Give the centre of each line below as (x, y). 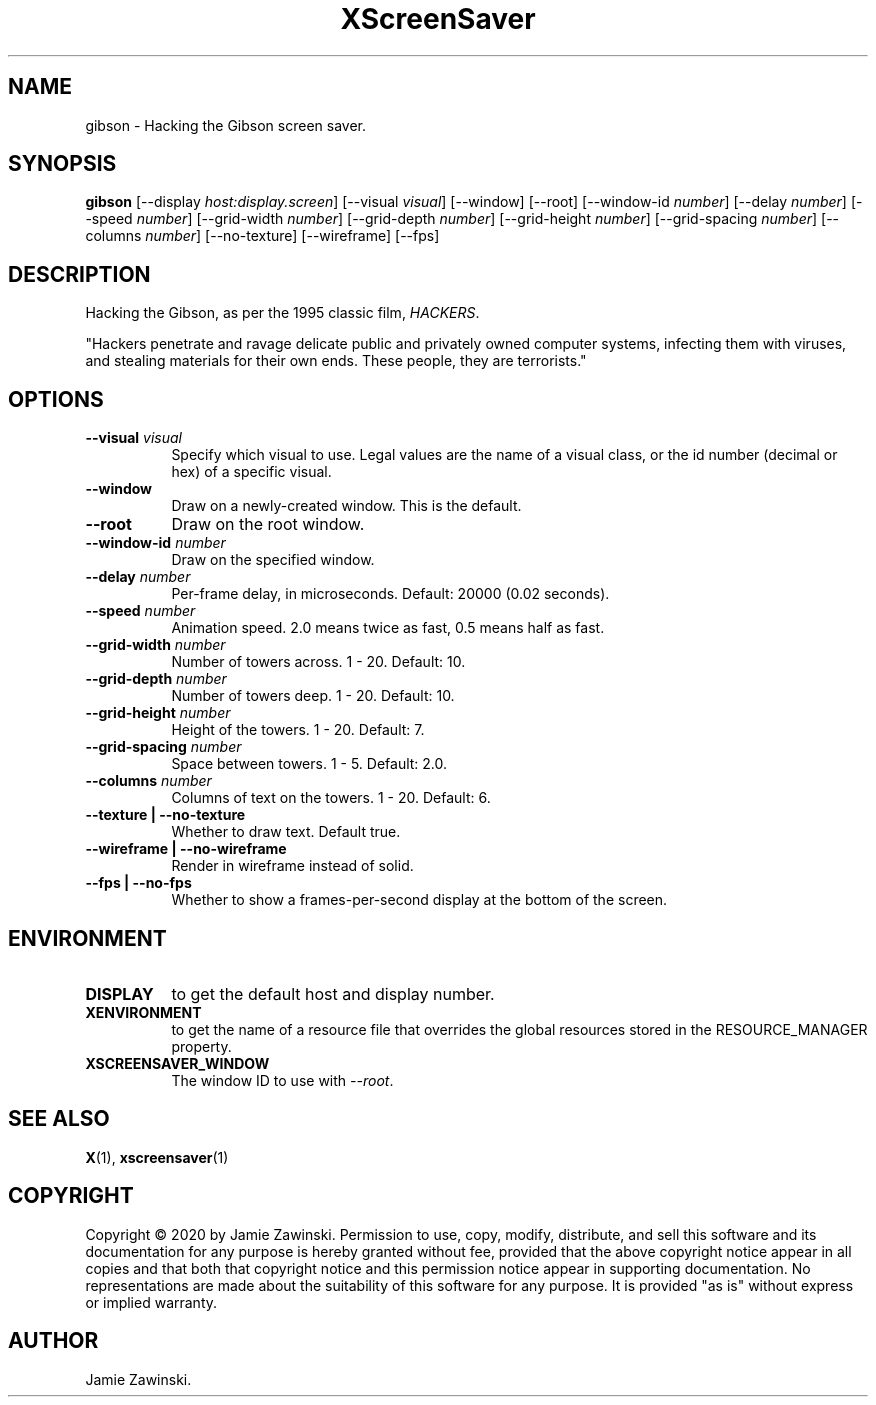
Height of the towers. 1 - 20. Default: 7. (298, 730)
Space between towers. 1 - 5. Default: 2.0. (309, 764)
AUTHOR (53, 1341)
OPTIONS (56, 399)
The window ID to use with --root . (282, 1080)
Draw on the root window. (268, 524)
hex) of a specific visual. (251, 472)
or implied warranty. (151, 1302)
